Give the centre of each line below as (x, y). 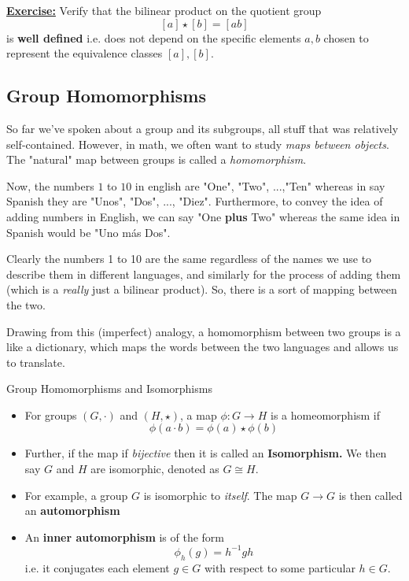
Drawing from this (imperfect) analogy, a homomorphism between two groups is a (204, 331)
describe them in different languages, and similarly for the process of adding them (204, 274)
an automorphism (72, 511)
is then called (370, 495)
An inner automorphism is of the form (125, 537)
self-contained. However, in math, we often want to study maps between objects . (198, 144)
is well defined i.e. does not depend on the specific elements (154, 37)
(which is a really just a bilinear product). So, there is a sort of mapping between (202, 289)
